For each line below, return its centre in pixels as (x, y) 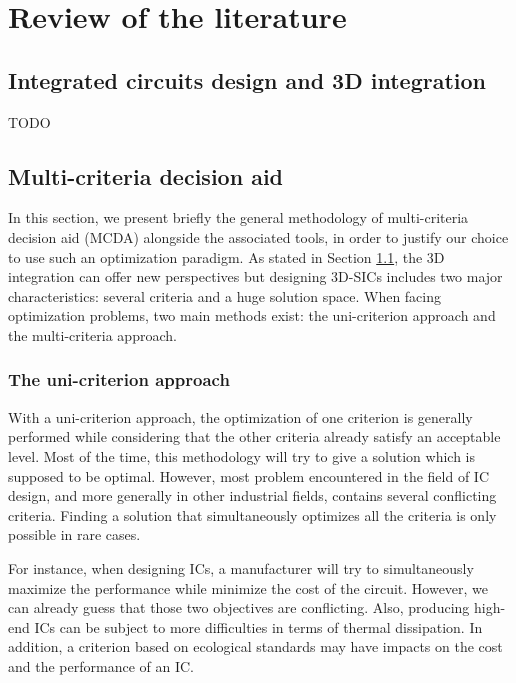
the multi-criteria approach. (92, 334)
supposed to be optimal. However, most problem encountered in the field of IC (248, 475)
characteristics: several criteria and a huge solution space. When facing (225, 295)
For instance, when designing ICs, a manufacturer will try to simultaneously (241, 567)
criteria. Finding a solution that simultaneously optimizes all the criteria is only (252, 514)
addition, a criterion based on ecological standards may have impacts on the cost (255, 646)
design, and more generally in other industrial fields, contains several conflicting (252, 495)
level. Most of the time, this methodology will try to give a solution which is (241, 455)
